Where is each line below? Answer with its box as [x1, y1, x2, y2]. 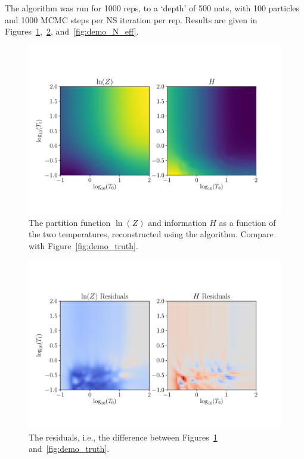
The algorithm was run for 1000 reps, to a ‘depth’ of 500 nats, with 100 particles [5, 2, 300, 14]
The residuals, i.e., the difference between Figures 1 [29, 430, 218, 443]
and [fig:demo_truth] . [29, 442, 110, 455]
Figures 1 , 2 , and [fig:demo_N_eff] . [5, 25, 139, 38]
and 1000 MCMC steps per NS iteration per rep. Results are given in [5, 13, 258, 26]
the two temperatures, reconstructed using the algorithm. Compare [29, 228, 274, 240]
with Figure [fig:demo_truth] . [29, 239, 138, 252]
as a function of [219, 216, 276, 228]
